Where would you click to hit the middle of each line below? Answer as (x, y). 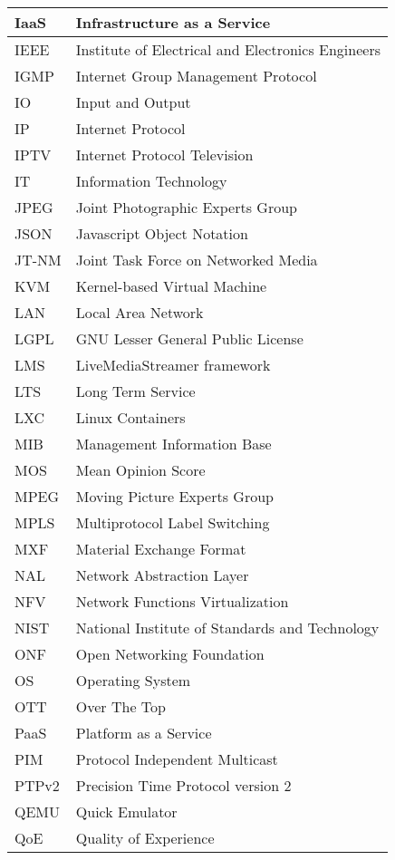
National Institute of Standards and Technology (227, 628)
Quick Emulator (126, 812)
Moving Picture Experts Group (174, 496)
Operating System (133, 680)
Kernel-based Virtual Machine (171, 286)
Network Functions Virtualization (182, 601)
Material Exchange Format (161, 549)
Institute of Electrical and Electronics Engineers (228, 49)
